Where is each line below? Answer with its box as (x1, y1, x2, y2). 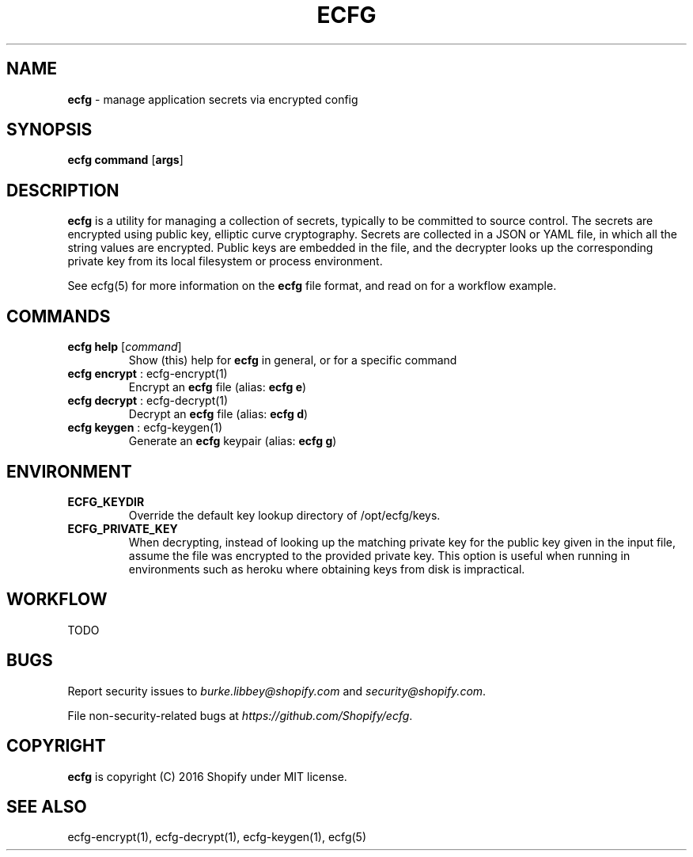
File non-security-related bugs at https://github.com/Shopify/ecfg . (67, 708, 413, 722)
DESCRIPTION (6, 180, 119, 200)
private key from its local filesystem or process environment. (67, 254, 383, 269)
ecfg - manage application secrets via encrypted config (67, 92, 358, 106)
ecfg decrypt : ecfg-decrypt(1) (67, 394, 229, 408)
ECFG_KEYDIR (67, 494, 145, 508)
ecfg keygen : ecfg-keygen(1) (67, 421, 223, 435)
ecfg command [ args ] (67, 153, 184, 167)
